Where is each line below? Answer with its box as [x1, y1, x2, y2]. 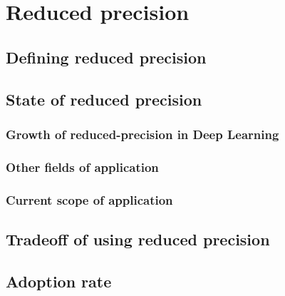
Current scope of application [6, 190, 173, 208]
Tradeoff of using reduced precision [6, 228, 270, 250]
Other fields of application [6, 158, 159, 175]
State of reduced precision [6, 88, 202, 110]
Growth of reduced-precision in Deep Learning [6, 125, 279, 143]
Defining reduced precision [6, 46, 207, 68]
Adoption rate [6, 270, 112, 292]
